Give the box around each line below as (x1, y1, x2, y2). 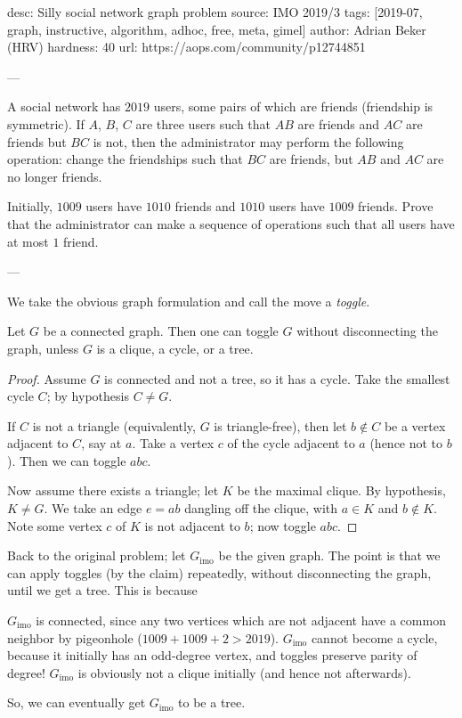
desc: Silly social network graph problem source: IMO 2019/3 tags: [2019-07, (7, 3, 423, 20)
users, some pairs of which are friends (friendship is (153, 97, 434, 116)
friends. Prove (358, 197, 434, 216)
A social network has (7, 97, 121, 116)
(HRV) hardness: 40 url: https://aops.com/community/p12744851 (7, 37, 366, 56)
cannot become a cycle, (311, 628, 438, 647)
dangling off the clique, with (184, 499, 338, 518)
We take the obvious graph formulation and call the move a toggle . (7, 291, 370, 310)
